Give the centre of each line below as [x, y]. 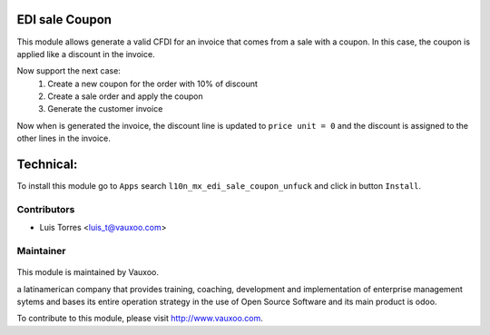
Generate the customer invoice [105, 109]
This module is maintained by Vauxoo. [88, 272]
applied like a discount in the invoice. [86, 54]
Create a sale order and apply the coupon [125, 96]
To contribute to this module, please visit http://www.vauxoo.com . [140, 319]
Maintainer [41, 251]
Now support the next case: [69, 71]
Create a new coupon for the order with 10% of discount [153, 84]
